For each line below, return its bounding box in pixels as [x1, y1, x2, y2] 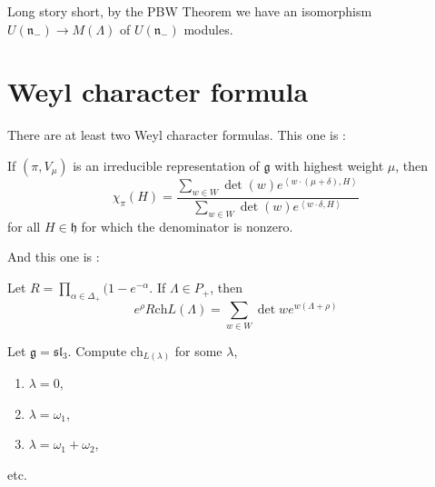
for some [174, 341, 222, 360]
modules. [183, 19, 233, 38]
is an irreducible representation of [73, 155, 260, 174]
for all [7, 216, 41, 235]
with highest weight [274, 155, 384, 174]
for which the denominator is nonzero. [81, 216, 293, 235]
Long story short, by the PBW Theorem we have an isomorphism [7, 2, 372, 20]
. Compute [67, 341, 127, 360]
